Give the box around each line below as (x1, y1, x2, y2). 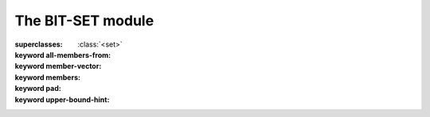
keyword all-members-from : (14, 50, 111, 59)
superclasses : (14, 40, 63, 49)
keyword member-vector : (14, 62, 102, 71)
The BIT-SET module (14, 12, 154, 29)
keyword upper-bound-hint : (14, 95, 110, 104)
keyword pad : (14, 84, 61, 93)
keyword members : (14, 72, 81, 82)
